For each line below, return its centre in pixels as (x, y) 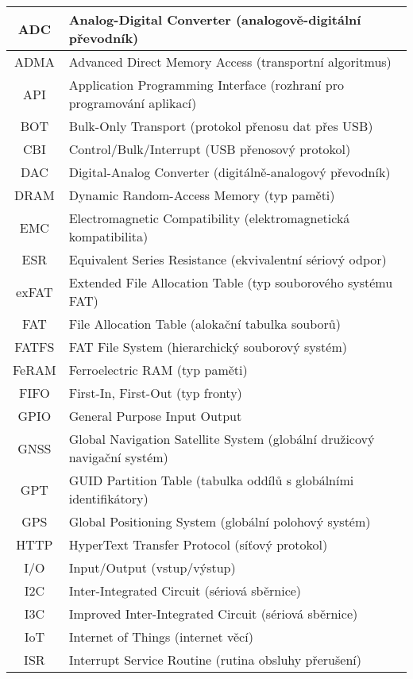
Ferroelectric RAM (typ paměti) (158, 370)
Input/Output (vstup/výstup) (152, 567)
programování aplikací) (133, 103)
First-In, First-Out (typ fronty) (155, 393)
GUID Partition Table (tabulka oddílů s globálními (211, 480)
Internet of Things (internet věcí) (161, 637)
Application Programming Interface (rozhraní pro (206, 85)
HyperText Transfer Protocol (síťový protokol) (198, 544)
